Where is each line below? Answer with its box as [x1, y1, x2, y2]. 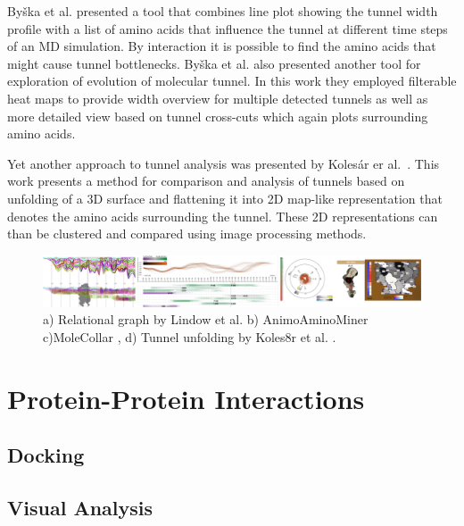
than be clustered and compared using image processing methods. [7, 224, 367, 243]
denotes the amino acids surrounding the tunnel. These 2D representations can [7, 206, 438, 225]
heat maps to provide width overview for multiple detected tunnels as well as [7, 88, 428, 107]
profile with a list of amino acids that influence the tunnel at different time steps [7, 19, 448, 38]
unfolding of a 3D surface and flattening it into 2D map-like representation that [7, 188, 443, 207]
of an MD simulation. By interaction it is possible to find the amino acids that [7, 37, 436, 55]
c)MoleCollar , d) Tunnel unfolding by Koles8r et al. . [43, 327, 336, 346]
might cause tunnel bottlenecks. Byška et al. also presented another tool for [7, 54, 421, 72]
